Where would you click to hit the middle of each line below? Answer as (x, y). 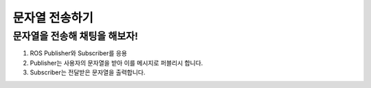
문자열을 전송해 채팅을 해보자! (76, 36)
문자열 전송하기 (53, 18)
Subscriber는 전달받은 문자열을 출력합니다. (88, 72)
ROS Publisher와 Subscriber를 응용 (78, 53)
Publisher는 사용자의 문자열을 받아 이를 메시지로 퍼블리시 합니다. (116, 63)
